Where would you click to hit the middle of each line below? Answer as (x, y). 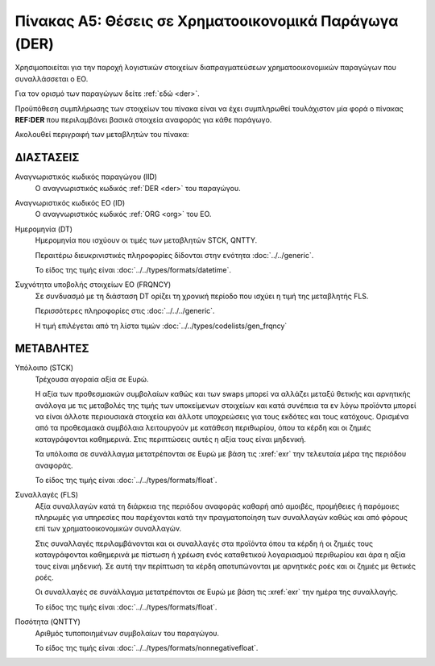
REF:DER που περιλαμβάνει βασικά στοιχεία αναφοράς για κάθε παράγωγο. (143, 119)
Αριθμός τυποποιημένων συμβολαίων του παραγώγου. (127, 633)
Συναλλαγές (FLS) (47, 495)
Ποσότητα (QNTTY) (48, 622)
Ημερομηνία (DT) (43, 229)
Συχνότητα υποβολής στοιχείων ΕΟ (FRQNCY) (93, 285)
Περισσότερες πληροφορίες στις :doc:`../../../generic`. (125, 311)
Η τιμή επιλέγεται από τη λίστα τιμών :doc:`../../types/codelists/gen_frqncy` (161, 326)
